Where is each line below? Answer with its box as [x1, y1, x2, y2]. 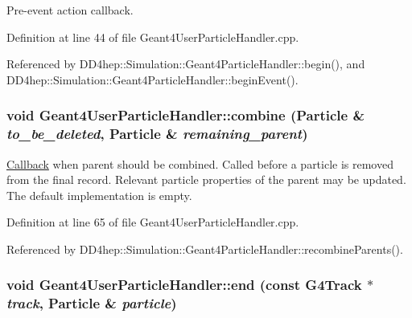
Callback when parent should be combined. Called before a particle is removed [6, 155, 393, 172]
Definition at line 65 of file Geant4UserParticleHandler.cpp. [6, 214, 299, 230]
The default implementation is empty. [6, 186, 192, 203]
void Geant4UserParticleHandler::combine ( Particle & [6, 105, 365, 125]
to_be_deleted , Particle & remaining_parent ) [6, 124, 308, 144]
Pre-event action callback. [6, 2, 134, 18]
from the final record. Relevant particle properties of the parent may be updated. [6, 171, 406, 188]
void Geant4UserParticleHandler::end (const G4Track [6, 275, 362, 295]
